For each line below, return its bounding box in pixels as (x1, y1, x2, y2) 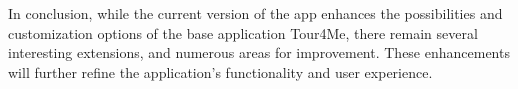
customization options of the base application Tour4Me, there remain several (8, 22, 478, 43)
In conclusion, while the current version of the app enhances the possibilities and (8, 3, 503, 23)
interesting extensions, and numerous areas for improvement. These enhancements (8, 42, 510, 63)
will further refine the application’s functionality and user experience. (8, 61, 433, 82)
